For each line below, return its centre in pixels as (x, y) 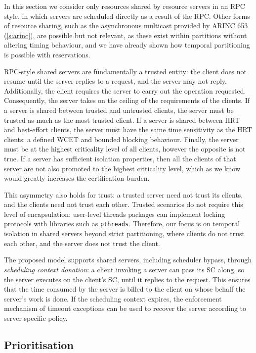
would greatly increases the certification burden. (77, 178)
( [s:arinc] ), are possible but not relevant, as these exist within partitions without (126, 35)
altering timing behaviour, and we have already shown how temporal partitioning (127, 45)
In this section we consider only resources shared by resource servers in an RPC (125, 6)
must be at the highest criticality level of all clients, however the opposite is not (125, 149)
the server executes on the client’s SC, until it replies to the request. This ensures (127, 279)
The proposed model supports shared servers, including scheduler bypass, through (128, 260)
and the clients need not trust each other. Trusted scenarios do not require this (124, 204)
